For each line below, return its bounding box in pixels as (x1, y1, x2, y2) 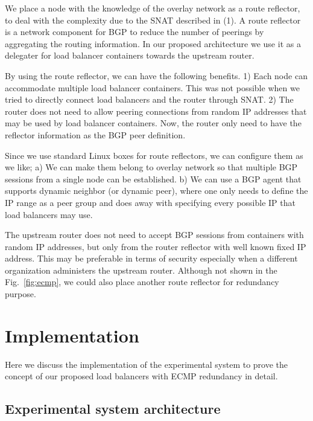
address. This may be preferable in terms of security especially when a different (5, 252, 298, 265)
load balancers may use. (5, 208, 93, 220)
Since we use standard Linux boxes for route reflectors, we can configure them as (5, 149, 303, 161)
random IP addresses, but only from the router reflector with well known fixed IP (5, 240, 306, 252)
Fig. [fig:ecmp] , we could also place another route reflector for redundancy (5, 275, 279, 288)
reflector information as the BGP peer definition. (5, 128, 186, 141)
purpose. (5, 288, 36, 300)
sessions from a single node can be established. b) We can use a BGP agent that (5, 172, 302, 185)
